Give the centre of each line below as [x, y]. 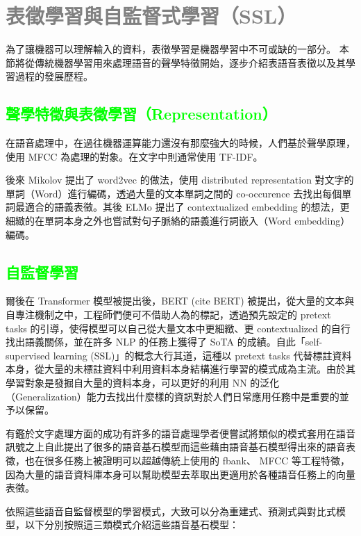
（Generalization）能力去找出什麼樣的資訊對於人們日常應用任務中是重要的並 [177, 396]
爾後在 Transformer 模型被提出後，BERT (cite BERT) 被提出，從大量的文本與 [180, 301]
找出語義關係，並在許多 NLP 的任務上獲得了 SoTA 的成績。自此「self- [164, 342]
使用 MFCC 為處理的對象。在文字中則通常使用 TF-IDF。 [134, 156]
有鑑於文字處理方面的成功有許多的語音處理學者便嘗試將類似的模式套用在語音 [180, 433]
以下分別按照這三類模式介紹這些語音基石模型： [132, 525]
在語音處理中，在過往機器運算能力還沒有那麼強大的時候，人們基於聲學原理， [180, 143]
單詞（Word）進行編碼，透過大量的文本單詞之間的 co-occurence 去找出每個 [174, 193]
